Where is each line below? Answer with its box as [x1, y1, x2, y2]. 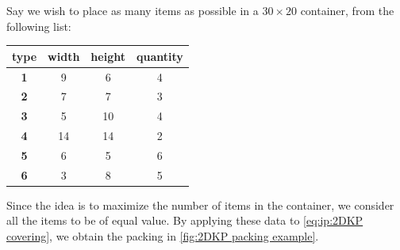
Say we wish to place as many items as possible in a [6, 2, 259, 18]
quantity [136, 47, 183, 64]
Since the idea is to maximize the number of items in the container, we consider [6, 196, 394, 213]
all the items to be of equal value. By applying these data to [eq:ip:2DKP [6, 212, 363, 229]
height [90, 47, 125, 64]
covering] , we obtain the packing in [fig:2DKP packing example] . [6, 228, 319, 244]
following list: [6, 17, 71, 34]
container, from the [300, 2, 394, 18]
